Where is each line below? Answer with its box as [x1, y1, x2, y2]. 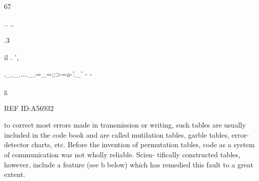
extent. [4, 169, 25, 179]
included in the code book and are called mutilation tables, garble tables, [4, 129, 229, 140]
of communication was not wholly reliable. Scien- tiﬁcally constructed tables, [4, 149, 240, 159]
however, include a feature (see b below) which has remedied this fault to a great [4, 159, 253, 169]
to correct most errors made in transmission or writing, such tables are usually [4, 119, 246, 130]
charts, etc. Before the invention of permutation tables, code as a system [31, 139, 255, 150]
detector [4, 139, 29, 150]
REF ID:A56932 [4, 102, 54, 113]
